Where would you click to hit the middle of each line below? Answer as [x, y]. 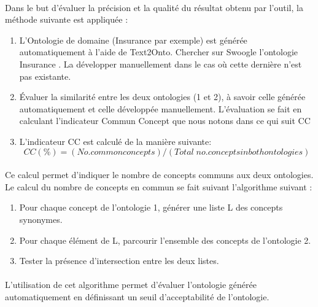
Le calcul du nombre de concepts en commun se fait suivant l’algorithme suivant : [159, 186]
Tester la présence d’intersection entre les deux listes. [119, 261]
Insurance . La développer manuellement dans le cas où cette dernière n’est [161, 64]
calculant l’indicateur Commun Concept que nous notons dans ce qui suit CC [165, 121]
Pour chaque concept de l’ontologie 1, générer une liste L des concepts [151, 207]
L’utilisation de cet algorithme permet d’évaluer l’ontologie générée [131, 285]
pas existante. [45, 76]
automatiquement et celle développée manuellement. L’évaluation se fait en [161, 108]
